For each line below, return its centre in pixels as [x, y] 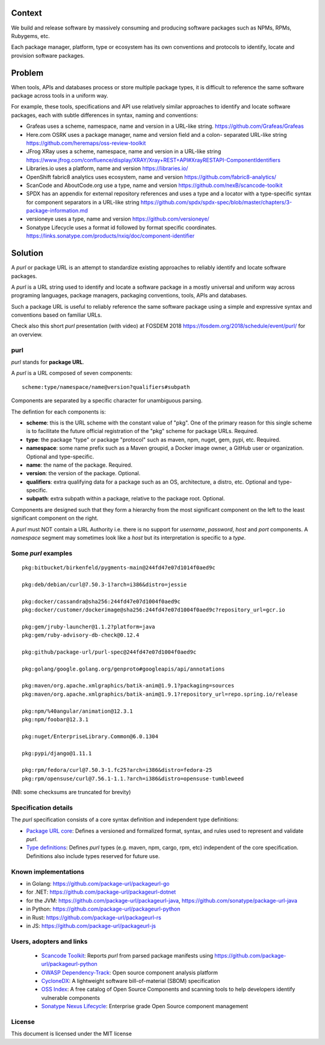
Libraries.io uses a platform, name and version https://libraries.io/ [107, 168]
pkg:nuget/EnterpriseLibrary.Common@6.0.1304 [90, 736]
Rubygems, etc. [31, 36]
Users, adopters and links [49, 941]
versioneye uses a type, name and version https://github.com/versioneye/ [118, 219]
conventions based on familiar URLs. [57, 315]
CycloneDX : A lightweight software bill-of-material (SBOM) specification [131, 981]
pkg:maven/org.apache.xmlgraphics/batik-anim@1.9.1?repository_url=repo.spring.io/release [160, 694]
